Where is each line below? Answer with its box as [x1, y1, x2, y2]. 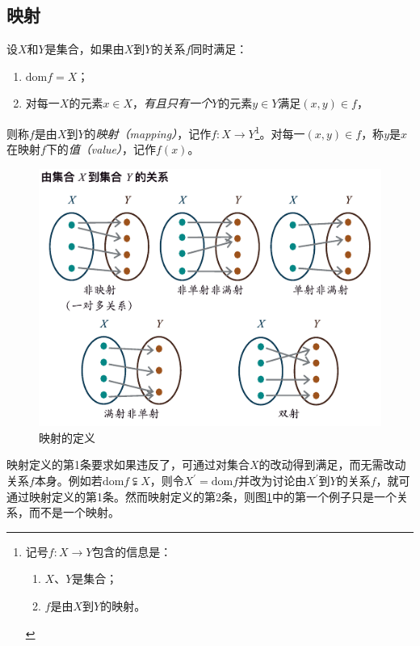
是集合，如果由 [44, 40, 124, 57]
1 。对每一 [254, 122, 305, 141]
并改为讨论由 [238, 472, 307, 489]
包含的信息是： [92, 543, 172, 559]
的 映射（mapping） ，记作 [84, 125, 212, 141]
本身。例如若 [34, 472, 103, 489]
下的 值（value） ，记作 [45, 141, 157, 158]
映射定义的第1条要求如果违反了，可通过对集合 [6, 456, 250, 473]
